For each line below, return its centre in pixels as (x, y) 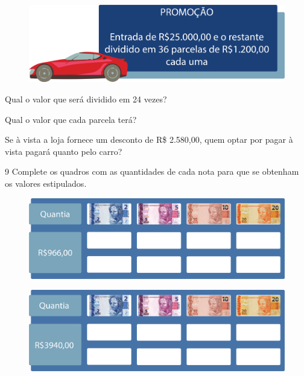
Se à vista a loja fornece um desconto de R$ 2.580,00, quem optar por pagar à (149, 139)
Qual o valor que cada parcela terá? (71, 119)
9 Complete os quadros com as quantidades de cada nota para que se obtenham (152, 171)
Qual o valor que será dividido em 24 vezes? (86, 99)
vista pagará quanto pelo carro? (64, 151)
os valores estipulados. (46, 183)
